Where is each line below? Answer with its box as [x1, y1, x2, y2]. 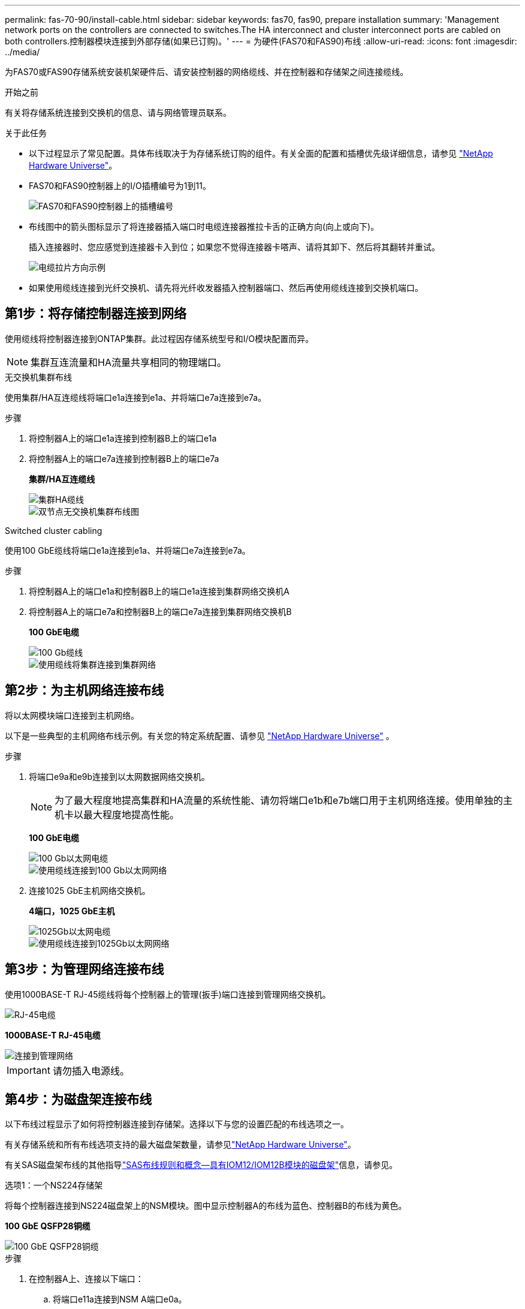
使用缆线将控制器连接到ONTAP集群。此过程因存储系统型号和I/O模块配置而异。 [5, 333, 314, 344]
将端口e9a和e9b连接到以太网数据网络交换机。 [29, 771, 210, 782]
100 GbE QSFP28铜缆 [5, 1221, 90, 1232]
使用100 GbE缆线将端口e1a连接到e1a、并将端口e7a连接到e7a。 [5, 545, 251, 556]
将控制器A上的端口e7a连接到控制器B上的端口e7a [29, 453, 219, 464]
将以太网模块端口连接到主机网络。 [5, 710, 139, 720]
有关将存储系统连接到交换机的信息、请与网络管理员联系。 [5, 107, 231, 118]
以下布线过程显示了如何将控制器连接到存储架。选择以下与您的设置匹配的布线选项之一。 [5, 1119, 349, 1130]
